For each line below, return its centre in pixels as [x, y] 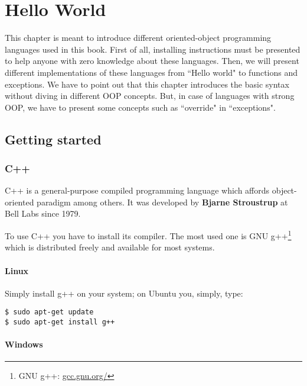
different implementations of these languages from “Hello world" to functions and [151, 72]
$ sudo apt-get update [49, 312]
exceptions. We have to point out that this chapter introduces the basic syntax [147, 84]
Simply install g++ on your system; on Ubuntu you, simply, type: [124, 293]
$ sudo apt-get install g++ [60, 322]
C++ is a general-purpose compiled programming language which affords [137, 190]
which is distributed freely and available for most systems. [110, 247]
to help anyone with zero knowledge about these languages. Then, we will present [152, 61]
